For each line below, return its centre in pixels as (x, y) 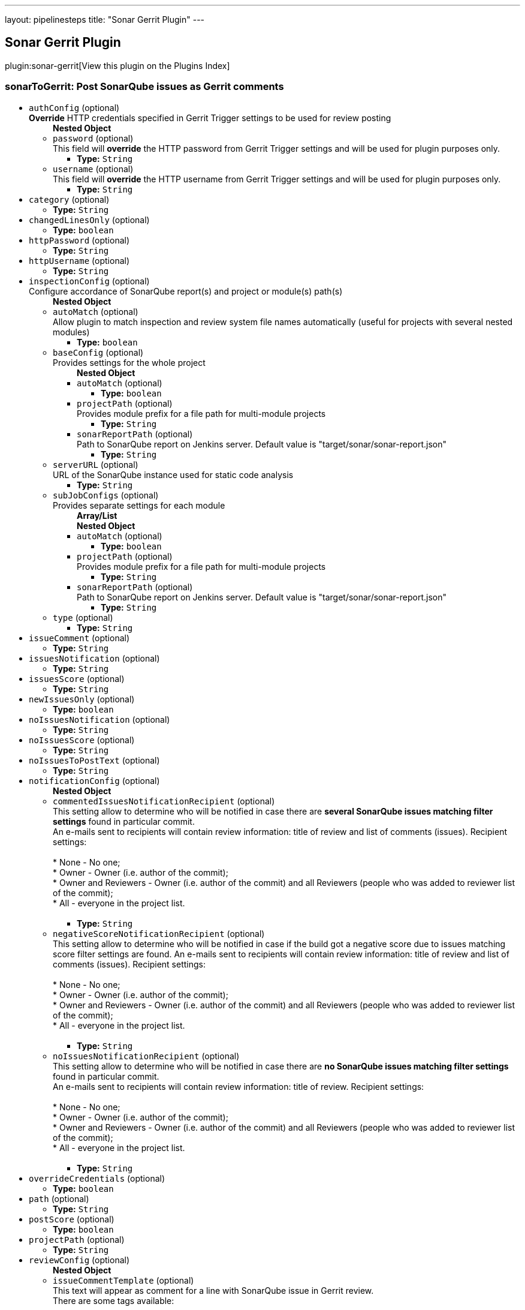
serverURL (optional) (96, 464)
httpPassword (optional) (79, 240)
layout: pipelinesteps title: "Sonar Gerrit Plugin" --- (105, 19)
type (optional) (83, 617)
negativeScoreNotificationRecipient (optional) (159, 933)
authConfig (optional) (74, 107)
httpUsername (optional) (79, 260)
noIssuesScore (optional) (82, 740)
